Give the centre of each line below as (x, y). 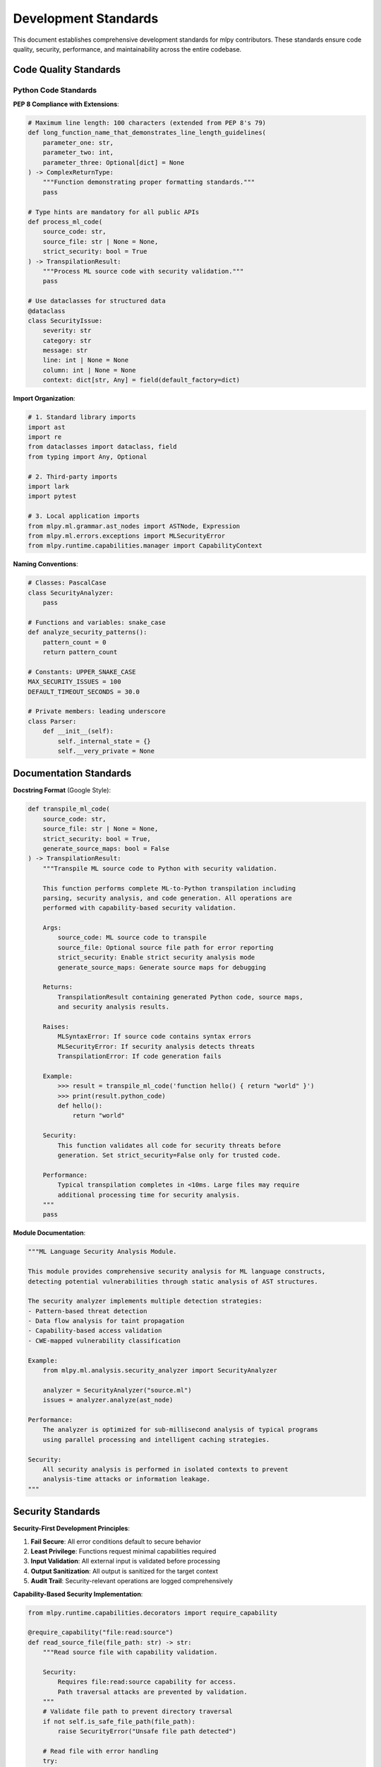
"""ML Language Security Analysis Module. (102, 1252)
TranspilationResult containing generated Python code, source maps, (180, 997)
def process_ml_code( (65, 222)
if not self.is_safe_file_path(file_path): (119, 1721)
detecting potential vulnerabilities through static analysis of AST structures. (173, 1281)
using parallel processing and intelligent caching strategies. (156, 1439)
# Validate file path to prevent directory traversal (138, 1712)
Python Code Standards (55, 90)
